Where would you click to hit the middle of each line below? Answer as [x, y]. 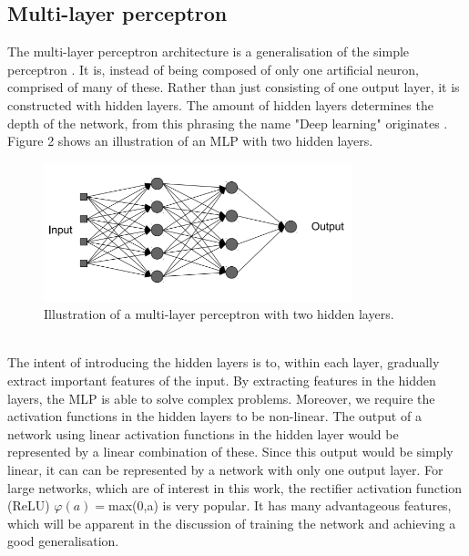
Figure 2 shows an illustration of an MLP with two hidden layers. [190, 141]
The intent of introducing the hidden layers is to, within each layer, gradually [224, 362]
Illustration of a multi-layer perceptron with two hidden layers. [219, 314]
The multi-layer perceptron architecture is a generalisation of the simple [209, 51]
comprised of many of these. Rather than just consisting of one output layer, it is [234, 87]
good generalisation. [63, 541]
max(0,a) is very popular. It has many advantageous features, [280, 505]
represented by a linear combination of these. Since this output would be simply [230, 452]
